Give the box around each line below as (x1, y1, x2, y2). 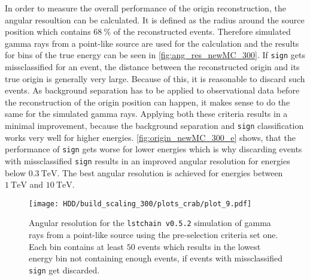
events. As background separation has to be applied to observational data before (5, 84, 300, 97)
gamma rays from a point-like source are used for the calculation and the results (5, 37, 299, 49)
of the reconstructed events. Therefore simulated (113, 25, 291, 38)
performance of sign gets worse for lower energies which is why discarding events (5, 143, 302, 155)
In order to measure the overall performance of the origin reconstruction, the (5, 2, 286, 14)
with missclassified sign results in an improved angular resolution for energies (5, 154, 290, 167)
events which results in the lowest (138, 240, 261, 252)
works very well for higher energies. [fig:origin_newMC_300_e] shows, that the (5, 131, 296, 143)
